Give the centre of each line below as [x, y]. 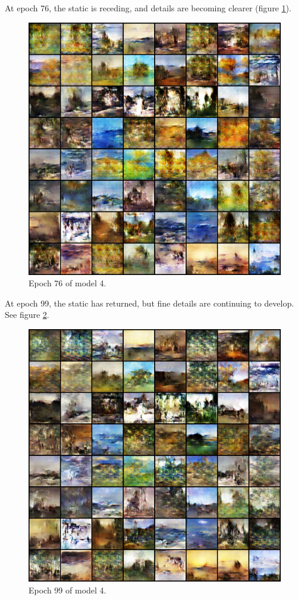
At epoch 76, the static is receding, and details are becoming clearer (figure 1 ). [148, 8]
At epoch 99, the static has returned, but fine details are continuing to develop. [150, 303]
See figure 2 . [27, 315]
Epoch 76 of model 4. [68, 283]
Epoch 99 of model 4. [68, 590]
